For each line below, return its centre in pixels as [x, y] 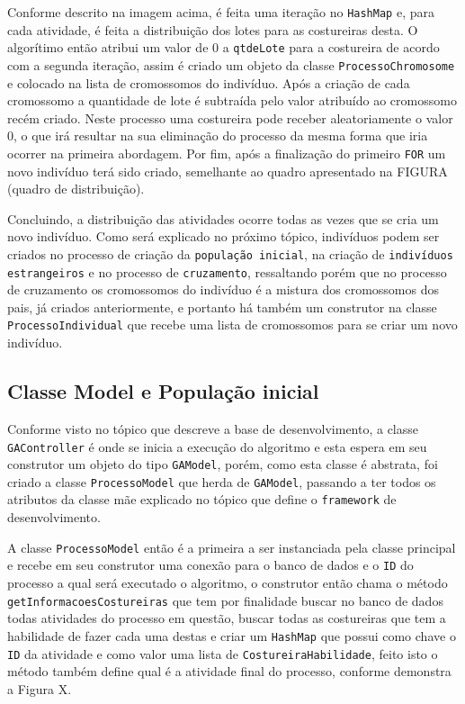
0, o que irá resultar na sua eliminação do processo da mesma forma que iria [218, 135]
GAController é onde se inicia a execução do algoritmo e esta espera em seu [217, 446]
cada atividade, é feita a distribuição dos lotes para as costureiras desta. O [213, 29]
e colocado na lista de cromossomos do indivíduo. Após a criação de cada [209, 82]
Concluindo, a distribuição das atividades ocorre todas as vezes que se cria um [223, 218]
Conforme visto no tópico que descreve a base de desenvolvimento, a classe [213, 428]
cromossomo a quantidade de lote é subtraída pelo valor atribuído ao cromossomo [232, 100]
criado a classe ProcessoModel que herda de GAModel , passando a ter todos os [222, 481]
